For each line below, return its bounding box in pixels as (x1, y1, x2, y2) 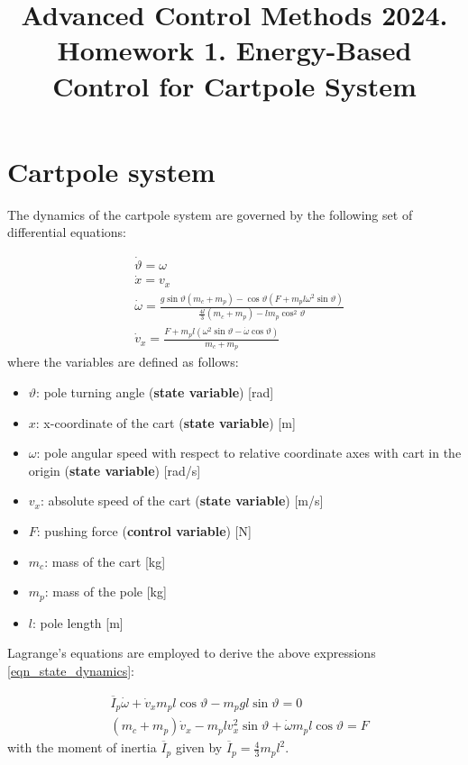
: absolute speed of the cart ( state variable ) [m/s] (40, 491, 324, 510)
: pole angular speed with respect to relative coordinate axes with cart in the (36, 443, 462, 462)
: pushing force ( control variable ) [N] (36, 521, 252, 540)
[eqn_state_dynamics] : (7, 660, 134, 679)
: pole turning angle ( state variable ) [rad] (36, 383, 274, 401)
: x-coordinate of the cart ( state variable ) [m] (35, 413, 296, 432)
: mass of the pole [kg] (44, 582, 167, 601)
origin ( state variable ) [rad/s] (28, 460, 201, 479)
